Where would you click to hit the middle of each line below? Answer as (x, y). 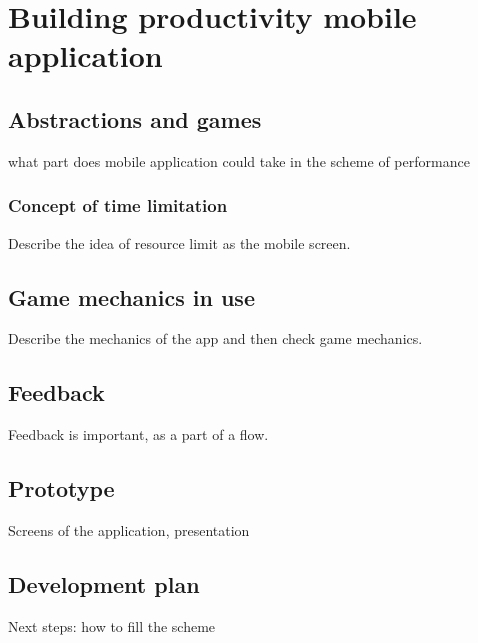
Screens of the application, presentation (129, 529)
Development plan (104, 583)
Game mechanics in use (131, 296)
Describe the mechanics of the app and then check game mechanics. (215, 338)
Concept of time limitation (118, 205)
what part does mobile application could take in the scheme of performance (239, 160)
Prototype (61, 488)
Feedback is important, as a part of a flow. (138, 434)
